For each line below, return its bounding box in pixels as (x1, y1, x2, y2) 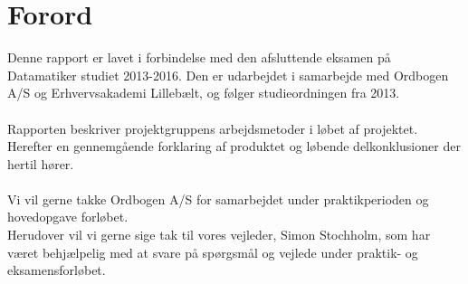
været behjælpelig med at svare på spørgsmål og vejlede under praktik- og (7, 242, 418, 261)
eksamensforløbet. (7, 260, 106, 279)
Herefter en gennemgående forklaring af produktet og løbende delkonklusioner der (7, 137, 461, 156)
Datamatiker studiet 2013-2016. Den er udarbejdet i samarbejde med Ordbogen (7, 65, 449, 84)
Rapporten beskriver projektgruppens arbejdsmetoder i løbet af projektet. (7, 118, 418, 137)
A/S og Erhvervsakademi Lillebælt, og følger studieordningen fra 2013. (7, 83, 400, 102)
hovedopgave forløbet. (7, 207, 129, 226)
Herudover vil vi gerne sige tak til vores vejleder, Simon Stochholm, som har (7, 225, 431, 244)
